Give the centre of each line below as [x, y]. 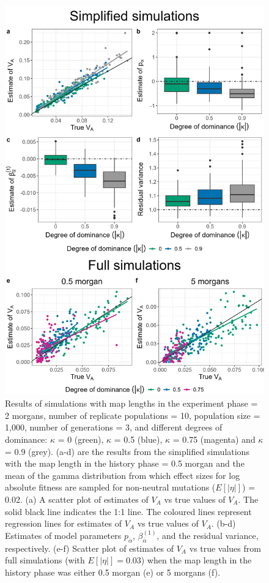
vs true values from [225, 548]
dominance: [26, 439]
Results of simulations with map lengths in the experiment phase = [131, 403]
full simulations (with [45, 560]
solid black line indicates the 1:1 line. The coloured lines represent [128, 511]
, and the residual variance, [208, 535]
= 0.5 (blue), [138, 439]
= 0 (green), [81, 439]
